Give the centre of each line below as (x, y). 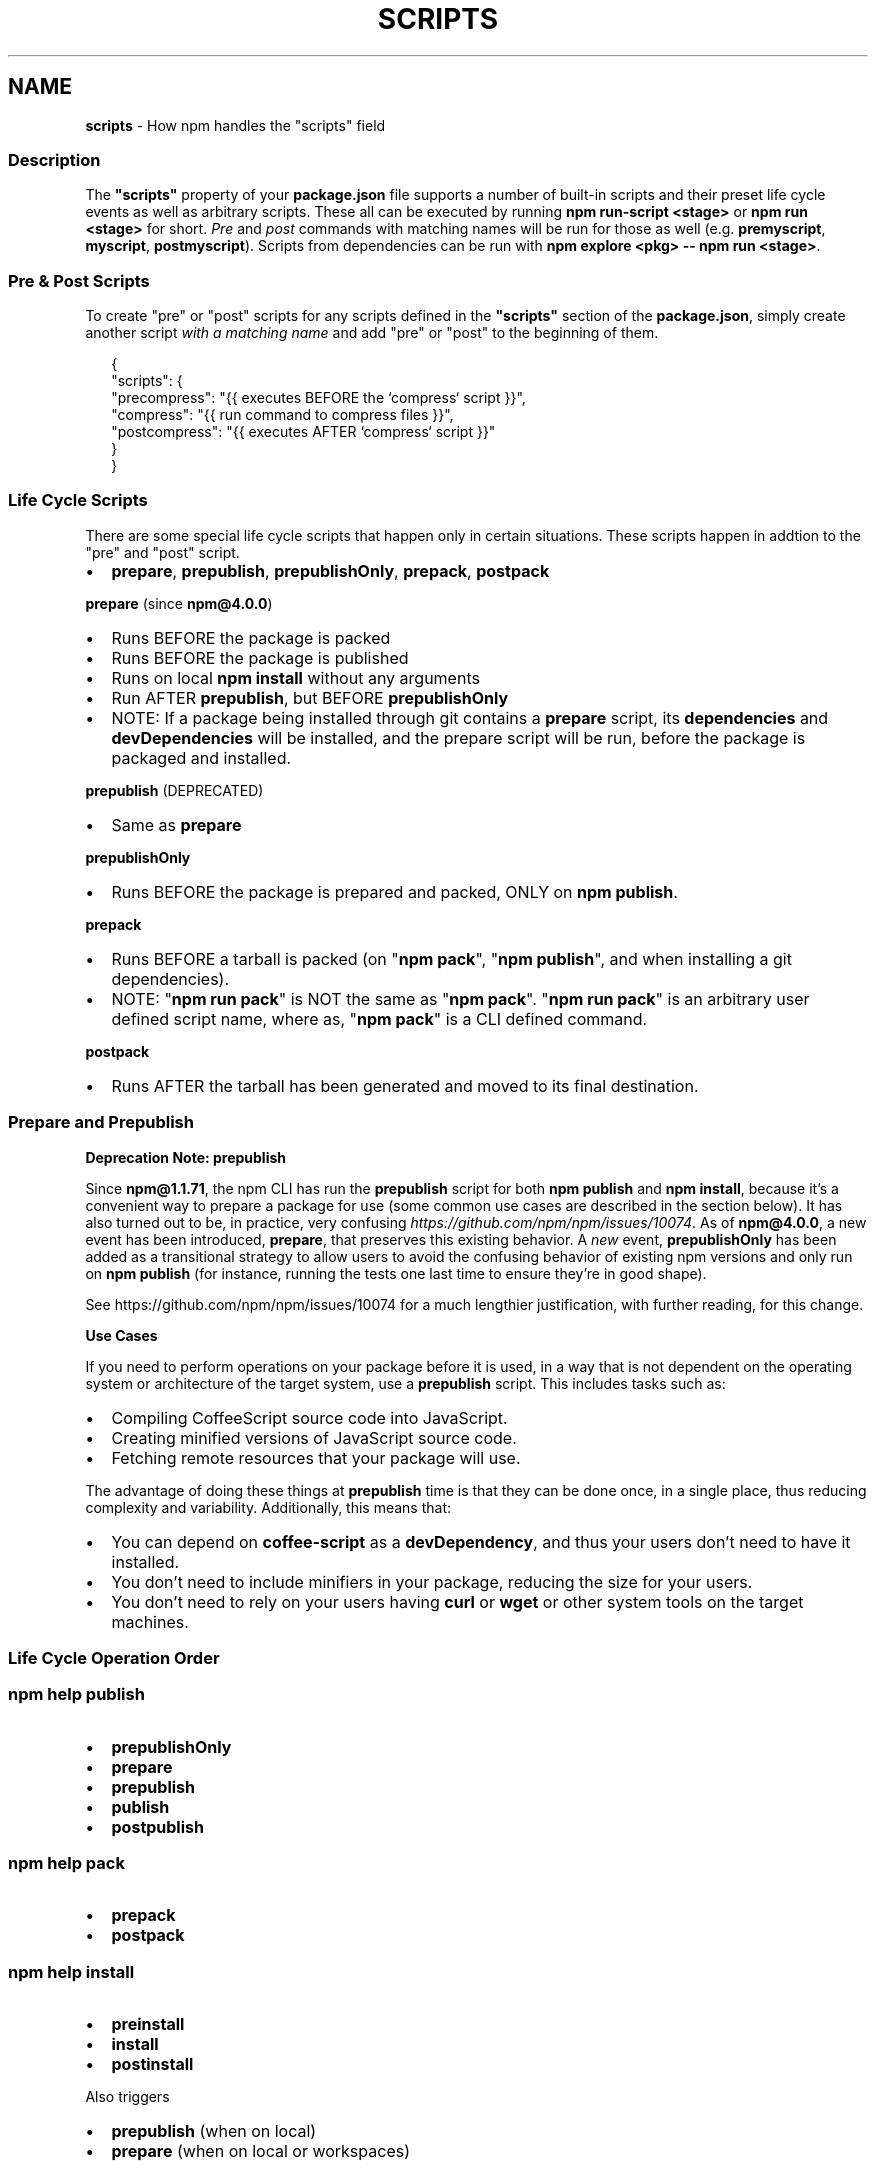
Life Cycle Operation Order (114, 1657)
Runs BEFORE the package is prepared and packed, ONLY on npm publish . (394, 891)
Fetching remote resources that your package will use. (316, 1457)
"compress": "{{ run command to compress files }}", (282, 415)
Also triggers (127, 2097)
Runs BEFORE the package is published (260, 657)
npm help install (71, 1971)
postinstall (152, 2064)
